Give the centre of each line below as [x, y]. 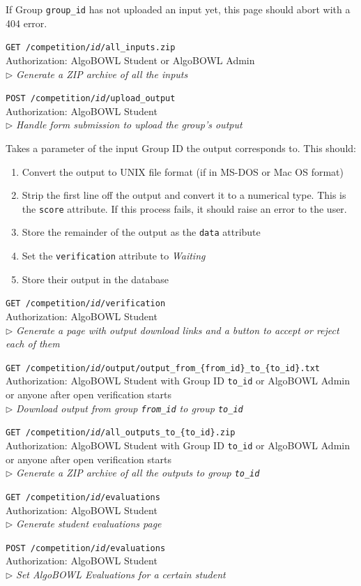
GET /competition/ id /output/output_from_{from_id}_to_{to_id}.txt [163, 368]
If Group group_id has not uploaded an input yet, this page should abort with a [178, 9]
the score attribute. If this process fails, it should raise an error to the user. [184, 208]
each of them [33, 344]
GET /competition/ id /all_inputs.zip [91, 48]
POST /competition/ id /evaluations [86, 548]
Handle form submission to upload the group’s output [129, 125]
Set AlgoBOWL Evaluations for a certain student [121, 574]
